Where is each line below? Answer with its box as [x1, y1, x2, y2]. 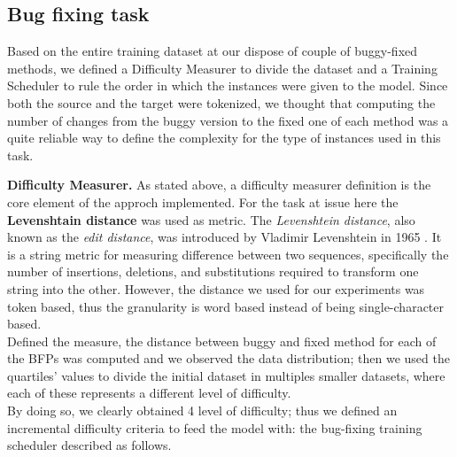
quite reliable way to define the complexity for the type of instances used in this [7, 128, 441, 147]
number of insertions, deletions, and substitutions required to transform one [7, 262, 419, 281]
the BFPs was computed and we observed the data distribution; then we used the [7, 349, 450, 368]
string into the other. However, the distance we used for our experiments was [7, 279, 425, 298]
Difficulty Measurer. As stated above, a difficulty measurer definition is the [7, 175, 431, 194]
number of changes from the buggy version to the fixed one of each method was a [7, 111, 449, 129]
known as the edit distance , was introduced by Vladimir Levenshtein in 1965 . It [7, 228, 442, 246]
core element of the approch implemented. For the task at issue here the [7, 192, 399, 211]
